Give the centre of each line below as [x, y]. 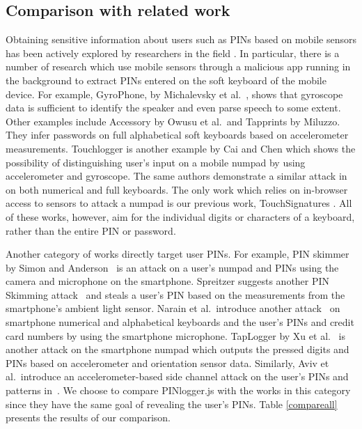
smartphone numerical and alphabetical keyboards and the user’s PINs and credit [180, 322]
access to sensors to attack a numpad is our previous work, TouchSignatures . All [179, 203]
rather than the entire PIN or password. [91, 230]
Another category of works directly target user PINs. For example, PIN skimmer [178, 254]
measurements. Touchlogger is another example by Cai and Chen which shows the [181, 148]
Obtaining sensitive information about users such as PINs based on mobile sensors [181, 39]
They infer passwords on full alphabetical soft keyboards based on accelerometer [177, 135]
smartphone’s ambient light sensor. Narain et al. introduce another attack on [173, 308]
